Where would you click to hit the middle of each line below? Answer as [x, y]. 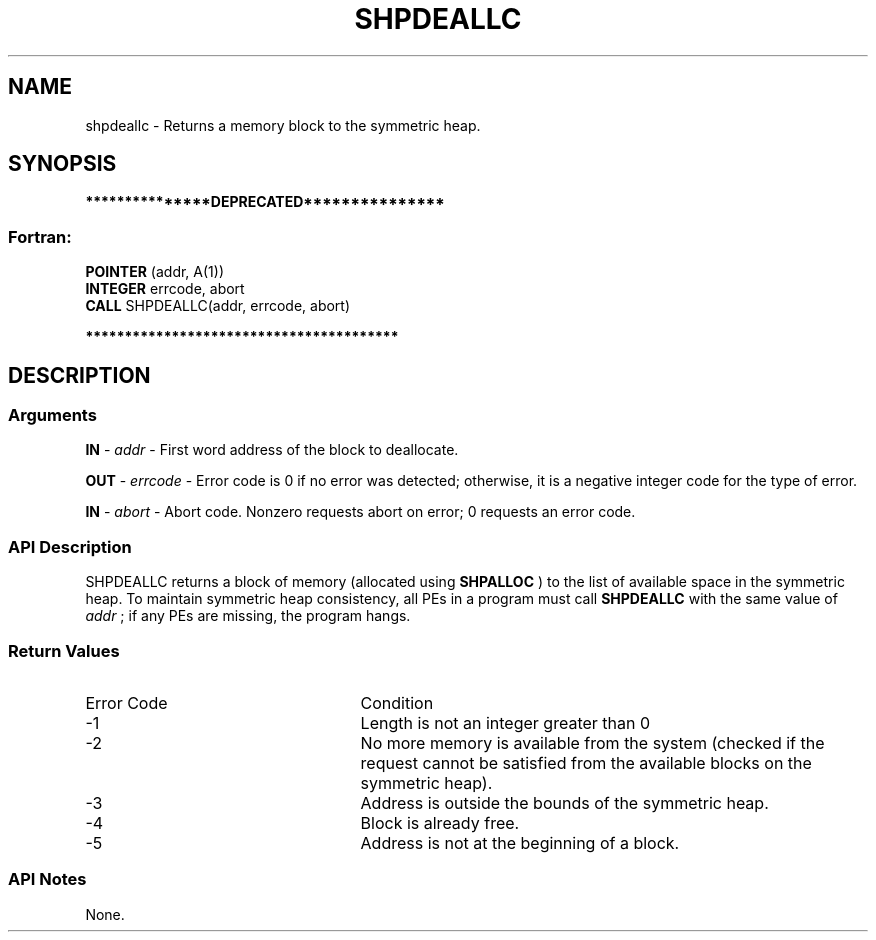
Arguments [52, 415]
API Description [70, 546]
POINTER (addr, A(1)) [154, 272]
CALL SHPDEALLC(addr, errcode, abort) [218, 306]
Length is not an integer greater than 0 [505, 722]
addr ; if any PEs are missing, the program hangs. [248, 616]
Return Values [64, 650]
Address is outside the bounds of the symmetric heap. [564, 802]
